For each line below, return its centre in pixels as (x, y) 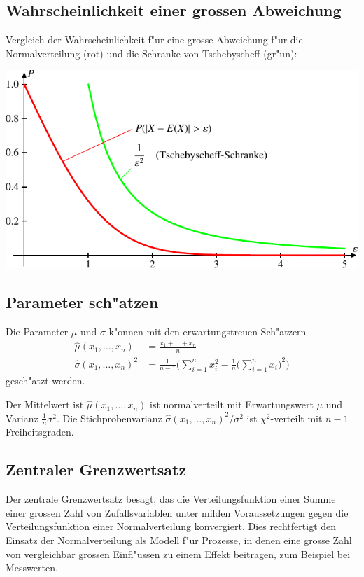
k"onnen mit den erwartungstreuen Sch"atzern (208, 331)
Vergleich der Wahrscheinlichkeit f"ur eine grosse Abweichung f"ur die (154, 40)
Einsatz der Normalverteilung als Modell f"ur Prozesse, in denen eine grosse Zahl (179, 540)
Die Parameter (37, 331)
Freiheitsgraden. (40, 432)
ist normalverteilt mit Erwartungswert (232, 404)
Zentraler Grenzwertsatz (96, 470)
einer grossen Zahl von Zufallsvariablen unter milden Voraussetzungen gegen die (177, 512)
